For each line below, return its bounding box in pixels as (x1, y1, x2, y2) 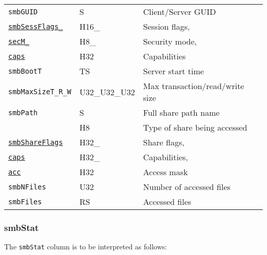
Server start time (143, 65, 204, 77)
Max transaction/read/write (143, 80, 244, 92)
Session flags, (143, 20, 190, 32)
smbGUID (8, 7, 38, 16)
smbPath (8, 108, 38, 117)
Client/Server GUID (143, 6, 216, 17)
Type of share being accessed (143, 121, 247, 133)
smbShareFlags (8, 138, 63, 146)
